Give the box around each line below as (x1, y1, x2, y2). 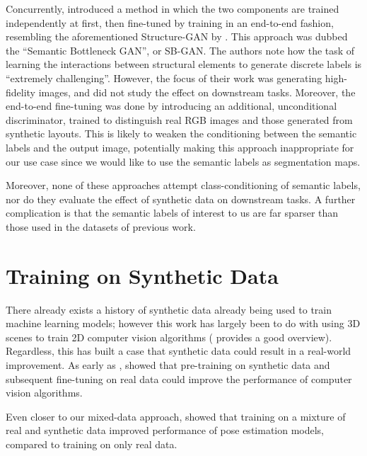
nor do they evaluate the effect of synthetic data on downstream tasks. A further (6, 191, 356, 206)
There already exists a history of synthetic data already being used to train (6, 302, 332, 317)
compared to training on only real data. (6, 436, 177, 451)
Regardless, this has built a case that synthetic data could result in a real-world (6, 343, 351, 358)
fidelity (6, 84, 36, 99)
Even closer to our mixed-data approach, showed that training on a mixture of (6, 409, 346, 423)
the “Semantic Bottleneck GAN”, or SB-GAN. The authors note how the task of (6, 42, 355, 57)
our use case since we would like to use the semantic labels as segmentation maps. (6, 154, 361, 169)
